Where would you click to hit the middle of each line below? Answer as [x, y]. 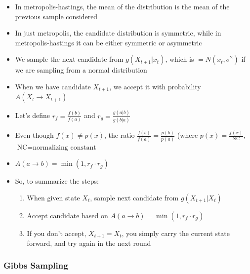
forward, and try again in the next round [89, 243]
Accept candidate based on [67, 215]
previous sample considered [56, 16]
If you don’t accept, [57, 233]
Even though [34, 135]
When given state [53, 197]
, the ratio [120, 135]
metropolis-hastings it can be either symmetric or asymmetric [108, 42]
